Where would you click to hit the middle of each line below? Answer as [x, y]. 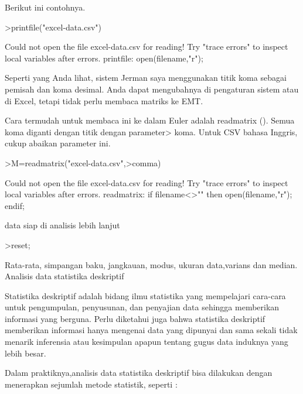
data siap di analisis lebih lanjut [62, 225]
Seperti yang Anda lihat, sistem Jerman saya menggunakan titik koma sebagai [146, 78]
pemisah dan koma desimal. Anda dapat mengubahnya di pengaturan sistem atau [152, 89]
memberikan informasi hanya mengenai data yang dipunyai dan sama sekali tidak [151, 330]
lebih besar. [25, 353]
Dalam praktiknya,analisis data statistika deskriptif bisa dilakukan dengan [139, 373]
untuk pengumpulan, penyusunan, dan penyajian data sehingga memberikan [142, 307]
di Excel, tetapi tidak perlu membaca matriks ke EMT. [104, 100]
